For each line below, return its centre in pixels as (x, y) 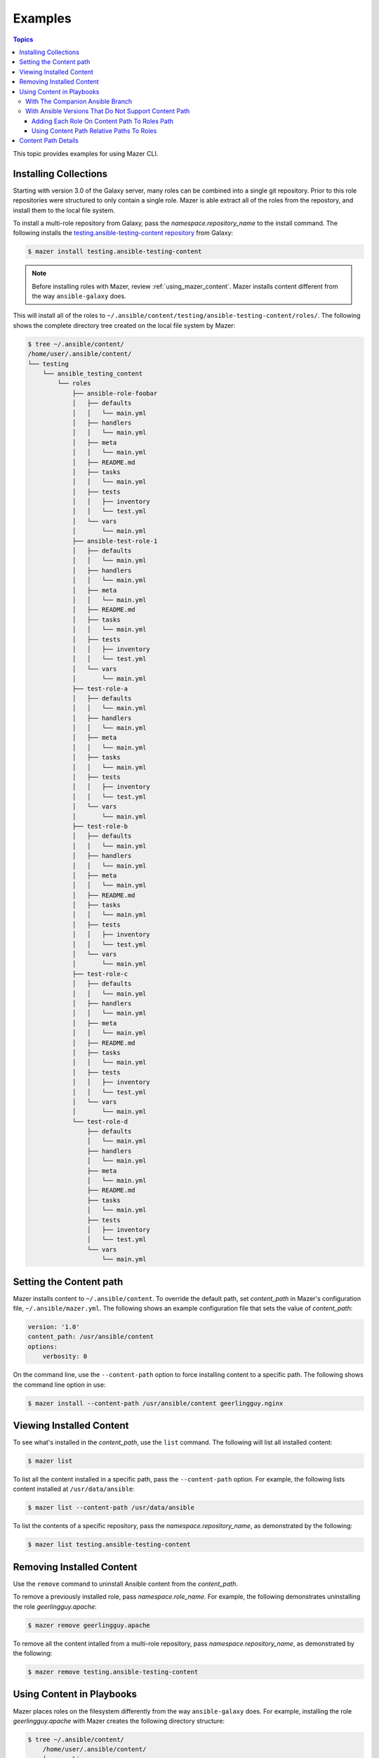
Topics (23, 39)
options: (43, 1346)
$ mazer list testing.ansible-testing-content (109, 1545)
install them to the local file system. (64, 210)
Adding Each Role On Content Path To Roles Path (102, 121)
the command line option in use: (59, 1385)
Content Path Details (49, 141)
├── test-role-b (100, 826)
